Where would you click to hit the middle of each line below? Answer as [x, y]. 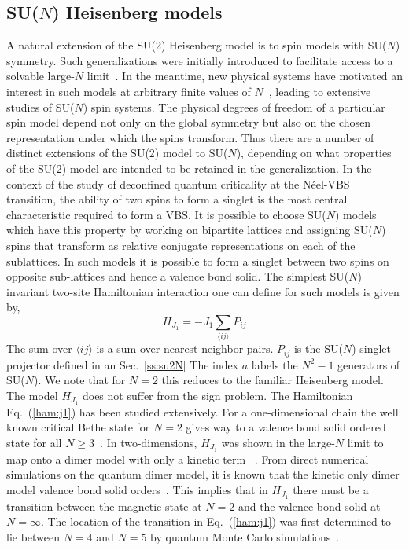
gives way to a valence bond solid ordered [286, 427]
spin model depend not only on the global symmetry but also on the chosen [189, 122]
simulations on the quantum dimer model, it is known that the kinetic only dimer [203, 474]
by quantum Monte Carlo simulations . [245, 537]
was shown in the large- [278, 442]
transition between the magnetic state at [104, 506]
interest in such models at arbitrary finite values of [129, 91]
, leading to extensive [320, 91]
